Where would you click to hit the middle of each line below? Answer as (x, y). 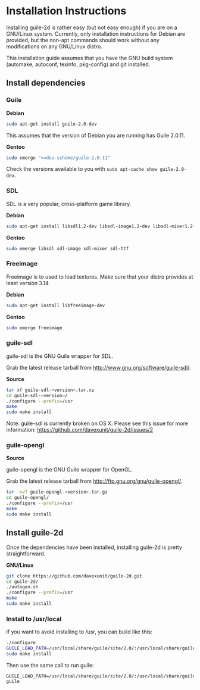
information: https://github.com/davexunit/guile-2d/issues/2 (80, 430)
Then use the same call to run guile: (50, 665)
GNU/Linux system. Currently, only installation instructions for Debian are (96, 33)
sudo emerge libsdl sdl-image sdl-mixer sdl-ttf (68, 248)
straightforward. (26, 553)
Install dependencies (46, 83)
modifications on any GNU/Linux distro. (54, 46)
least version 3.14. (28, 283)
